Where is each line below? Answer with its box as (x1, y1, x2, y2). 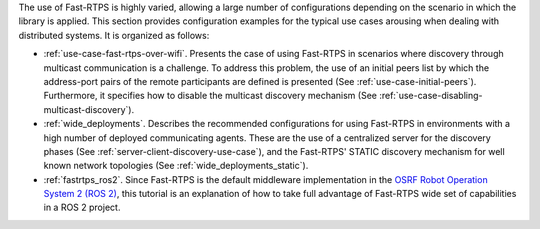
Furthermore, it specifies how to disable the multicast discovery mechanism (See (43, 90, 377, 102)
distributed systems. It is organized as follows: (18, 29, 210, 41)
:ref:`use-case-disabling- (378, 90, 483, 102)
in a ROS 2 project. (43, 201, 121, 214)
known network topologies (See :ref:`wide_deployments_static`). (43, 160, 309, 172)
